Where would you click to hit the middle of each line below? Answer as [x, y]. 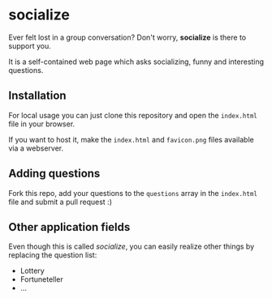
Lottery [32, 271]
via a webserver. [36, 148]
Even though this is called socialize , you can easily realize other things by [132, 247]
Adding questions [54, 174]
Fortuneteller [41, 279]
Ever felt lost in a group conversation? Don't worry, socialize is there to [127, 37]
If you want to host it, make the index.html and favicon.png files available [131, 139]
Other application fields [69, 227]
